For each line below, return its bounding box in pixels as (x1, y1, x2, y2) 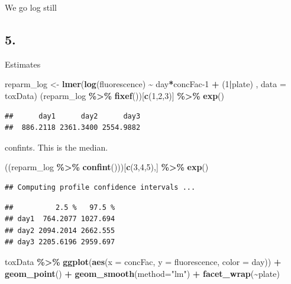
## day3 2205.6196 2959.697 (5, 238, 115, 247)
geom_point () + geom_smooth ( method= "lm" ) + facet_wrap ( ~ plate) (5, 267, 280, 279)
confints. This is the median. (5, 141, 108, 153)
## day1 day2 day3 (5, 111, 141, 120)
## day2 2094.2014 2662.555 (5, 226, 115, 235)
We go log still (5, 1, 57, 13)
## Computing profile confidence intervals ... (5, 183, 196, 192)
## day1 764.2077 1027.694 (5, 215, 115, 224)
